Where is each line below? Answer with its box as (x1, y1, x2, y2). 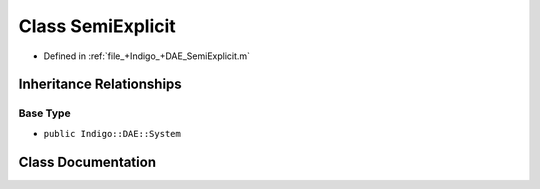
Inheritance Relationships (18, 76, 182, 93)
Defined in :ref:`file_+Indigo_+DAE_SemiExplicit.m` (43, 50, 250, 62)
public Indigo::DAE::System (43, 128, 182, 139)
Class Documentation (18, 153, 157, 170)
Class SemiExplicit (18, 15, 177, 37)
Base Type (18, 106, 71, 120)
